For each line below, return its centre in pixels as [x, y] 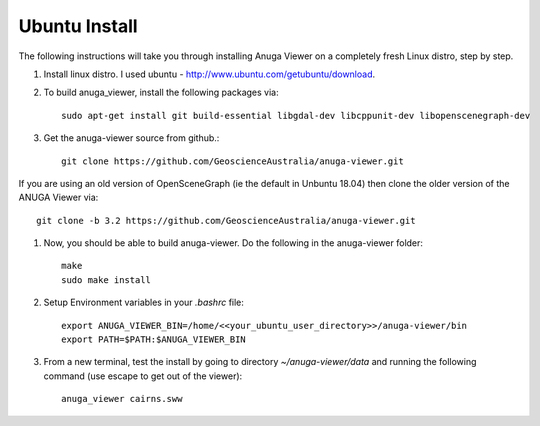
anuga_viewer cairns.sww [122, 399]
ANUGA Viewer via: [58, 197]
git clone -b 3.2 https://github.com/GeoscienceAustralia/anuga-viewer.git [226, 220]
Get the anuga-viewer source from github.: [131, 138]
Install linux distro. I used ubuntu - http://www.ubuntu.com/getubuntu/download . [209, 74]
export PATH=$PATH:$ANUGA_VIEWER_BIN [154, 339]
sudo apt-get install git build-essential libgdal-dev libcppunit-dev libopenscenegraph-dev [296, 115]
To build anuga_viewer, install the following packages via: [161, 92]
